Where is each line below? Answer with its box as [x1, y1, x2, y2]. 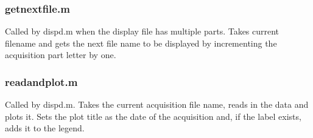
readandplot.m [5, 74, 78, 89]
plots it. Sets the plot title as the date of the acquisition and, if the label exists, [5, 110, 301, 122]
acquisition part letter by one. [5, 48, 116, 61]
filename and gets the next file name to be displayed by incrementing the [5, 36, 277, 49]
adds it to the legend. [5, 122, 85, 134]
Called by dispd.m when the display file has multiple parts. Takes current [5, 25, 280, 38]
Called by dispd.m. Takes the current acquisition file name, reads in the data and [5, 98, 309, 111]
